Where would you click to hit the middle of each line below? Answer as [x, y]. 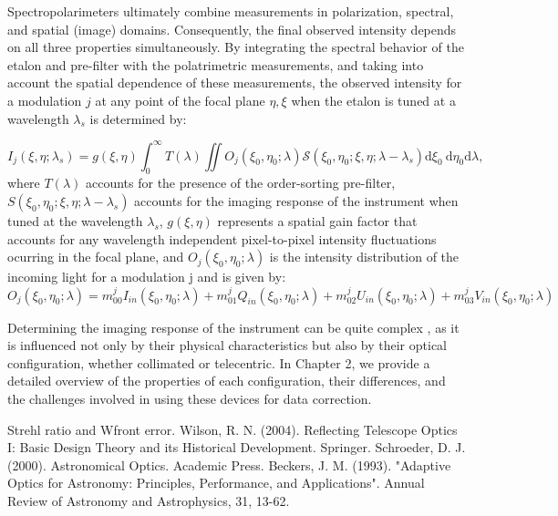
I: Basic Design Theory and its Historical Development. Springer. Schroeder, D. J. [237, 447]
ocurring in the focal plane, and [96, 257]
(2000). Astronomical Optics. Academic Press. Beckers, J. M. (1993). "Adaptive [229, 464]
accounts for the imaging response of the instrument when [296, 201]
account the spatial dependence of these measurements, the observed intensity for [235, 83]
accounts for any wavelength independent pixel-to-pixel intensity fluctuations [222, 238]
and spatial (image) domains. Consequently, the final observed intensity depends [232, 29]
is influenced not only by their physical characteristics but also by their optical [227, 345]
